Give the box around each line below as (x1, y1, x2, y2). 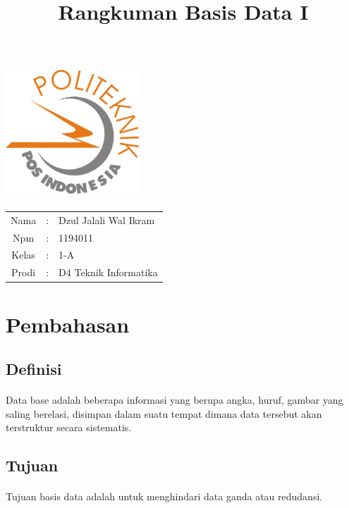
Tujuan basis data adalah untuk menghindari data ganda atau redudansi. (6, 489, 323, 504)
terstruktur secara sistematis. (6, 420, 132, 435)
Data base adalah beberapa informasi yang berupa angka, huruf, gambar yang (6, 392, 343, 407)
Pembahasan (6, 309, 130, 338)
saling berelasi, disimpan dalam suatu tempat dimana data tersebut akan (6, 406, 322, 421)
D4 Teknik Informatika (59, 265, 158, 280)
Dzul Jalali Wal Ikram (59, 212, 155, 227)
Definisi (6, 358, 62, 380)
